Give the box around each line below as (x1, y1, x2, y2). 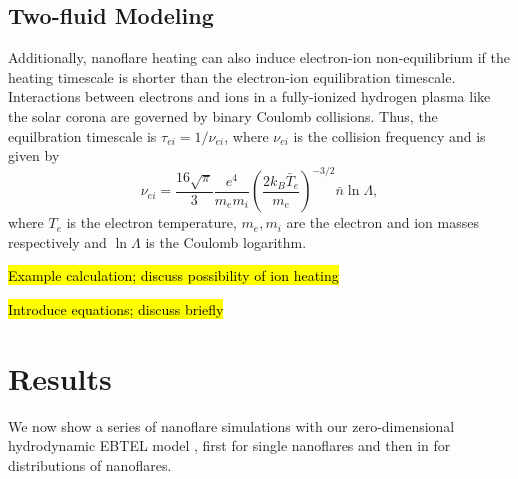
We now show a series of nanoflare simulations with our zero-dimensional (8, 415, 455, 436)
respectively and (8, 231, 107, 252)
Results (8, 357, 112, 398)
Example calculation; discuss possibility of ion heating (8, 265, 339, 286)
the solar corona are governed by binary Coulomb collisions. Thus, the (8, 105, 438, 126)
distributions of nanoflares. (8, 454, 172, 475)
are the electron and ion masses (286, 212, 479, 233)
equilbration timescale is (8, 125, 157, 146)
